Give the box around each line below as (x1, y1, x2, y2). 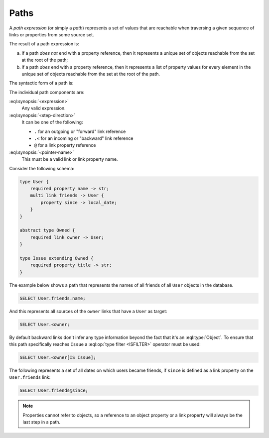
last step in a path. (22, 419, 61, 425)
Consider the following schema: (9, 165, 75, 171)
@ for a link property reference (34, 142, 96, 148)
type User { (19, 179, 49, 184)
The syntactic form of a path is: (9, 80, 74, 86)
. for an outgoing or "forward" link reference (34, 128, 126, 134)
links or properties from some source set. (9, 31, 94, 37)
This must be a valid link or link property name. (21, 156, 118, 162)
